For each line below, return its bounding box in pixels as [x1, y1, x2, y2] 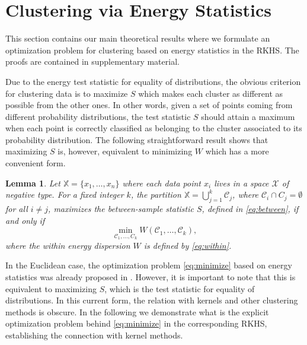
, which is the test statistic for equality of [104, 282, 255, 295]
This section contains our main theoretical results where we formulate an [5, 32, 270, 45]
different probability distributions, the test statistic [5, 110, 191, 122]
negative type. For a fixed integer [5, 188, 124, 201]
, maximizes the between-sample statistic [48, 202, 194, 215]
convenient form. [5, 157, 66, 169]
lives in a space [214, 176, 269, 189]
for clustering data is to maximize [5, 87, 128, 99]
